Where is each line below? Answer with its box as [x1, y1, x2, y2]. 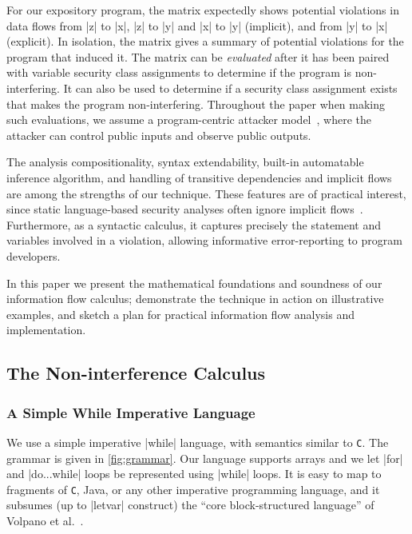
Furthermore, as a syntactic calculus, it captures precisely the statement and [6, 216, 382, 233]
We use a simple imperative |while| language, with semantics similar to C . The [6, 433, 389, 450]
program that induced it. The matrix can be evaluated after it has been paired [6, 48, 390, 65]
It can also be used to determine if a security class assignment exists [63, 79, 398, 96]
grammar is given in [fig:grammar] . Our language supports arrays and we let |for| [6, 449, 403, 466]
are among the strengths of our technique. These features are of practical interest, [6, 185, 406, 201]
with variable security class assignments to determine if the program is [6, 64, 351, 81]
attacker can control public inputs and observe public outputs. [6, 126, 311, 143]
